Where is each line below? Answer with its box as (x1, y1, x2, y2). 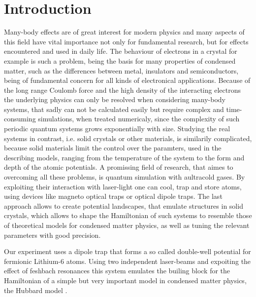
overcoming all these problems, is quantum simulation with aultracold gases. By (4, 172, 245, 182)
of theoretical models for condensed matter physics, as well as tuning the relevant (4, 220, 250, 230)
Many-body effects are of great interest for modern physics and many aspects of (4, 27, 245, 37)
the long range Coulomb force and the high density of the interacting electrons (4, 84, 241, 95)
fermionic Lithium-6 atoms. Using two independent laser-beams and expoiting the (4, 256, 251, 266)
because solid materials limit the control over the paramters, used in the (4, 143, 222, 153)
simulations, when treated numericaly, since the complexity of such (38, 113, 240, 124)
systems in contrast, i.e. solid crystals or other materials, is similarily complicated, (4, 133, 252, 143)
